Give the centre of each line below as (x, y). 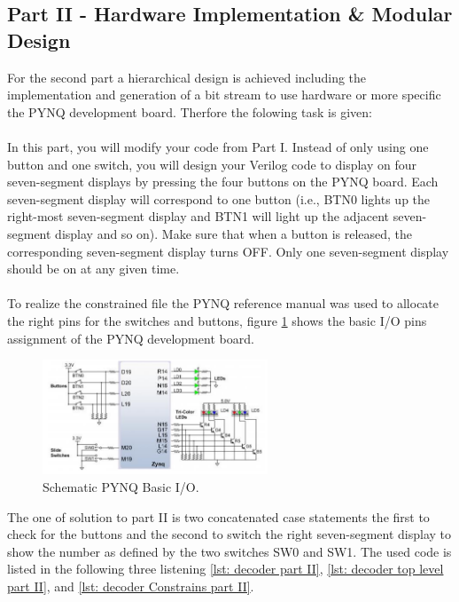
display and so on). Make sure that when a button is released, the (234, 233)
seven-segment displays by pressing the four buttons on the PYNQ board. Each (223, 182)
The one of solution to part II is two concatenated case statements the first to (218, 516)
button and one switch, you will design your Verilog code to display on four (212, 164)
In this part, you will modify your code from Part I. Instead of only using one (218, 146)
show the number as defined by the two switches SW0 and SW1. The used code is (229, 551)
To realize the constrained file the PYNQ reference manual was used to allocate (223, 303)
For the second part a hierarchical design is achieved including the (187, 77)
